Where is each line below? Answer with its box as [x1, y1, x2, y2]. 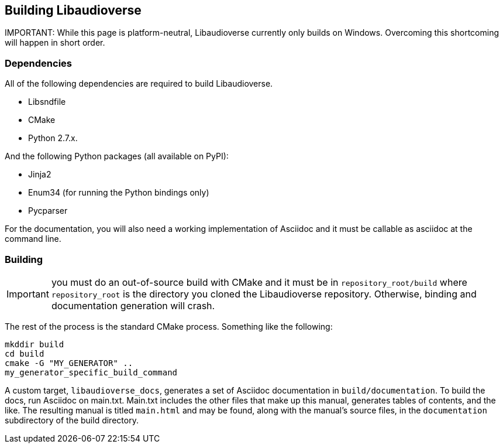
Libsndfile [28, 97, 66, 107]
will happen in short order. [5, 37, 105, 48]
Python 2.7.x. [28, 133, 78, 143]
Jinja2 [28, 169, 51, 180]
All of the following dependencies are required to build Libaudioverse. [5, 78, 273, 89]
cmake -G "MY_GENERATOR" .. [5, 358, 133, 368]
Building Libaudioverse [5, 3, 142, 18]
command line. [5, 234, 61, 244]
